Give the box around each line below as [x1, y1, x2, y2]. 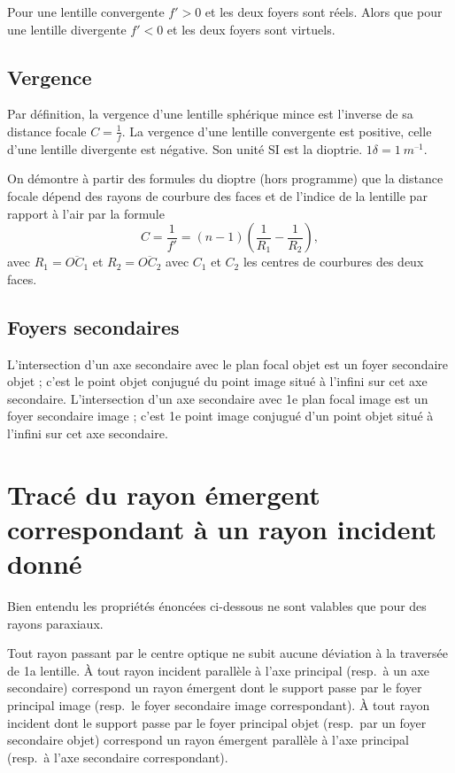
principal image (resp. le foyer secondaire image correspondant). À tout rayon [7, 696, 430, 715]
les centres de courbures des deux [243, 252, 424, 271]
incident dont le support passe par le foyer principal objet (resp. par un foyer [7, 713, 427, 731]
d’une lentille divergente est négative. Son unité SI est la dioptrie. [7, 139, 363, 158]
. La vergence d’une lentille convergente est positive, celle [121, 121, 432, 140]
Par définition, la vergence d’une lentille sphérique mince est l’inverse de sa [7, 104, 413, 123]
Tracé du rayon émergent [7, 475, 320, 512]
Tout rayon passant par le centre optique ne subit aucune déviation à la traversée [7, 644, 448, 662]
